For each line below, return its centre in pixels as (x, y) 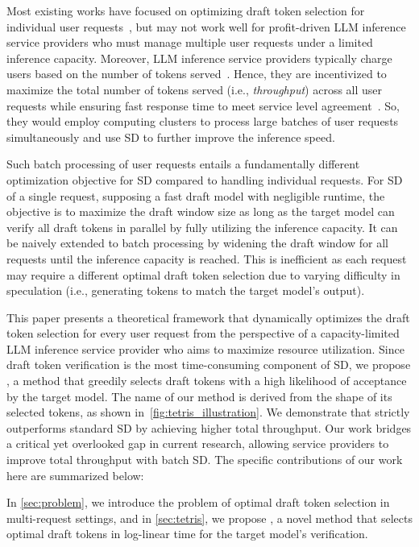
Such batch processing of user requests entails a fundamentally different (183, 164)
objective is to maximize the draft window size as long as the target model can (201, 211)
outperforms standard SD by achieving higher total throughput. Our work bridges (209, 427)
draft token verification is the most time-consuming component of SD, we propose (209, 365)
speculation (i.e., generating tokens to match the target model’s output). (186, 290)
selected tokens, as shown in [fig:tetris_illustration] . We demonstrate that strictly (208, 412)
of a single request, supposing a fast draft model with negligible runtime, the (196, 195)
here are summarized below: (75, 475)
